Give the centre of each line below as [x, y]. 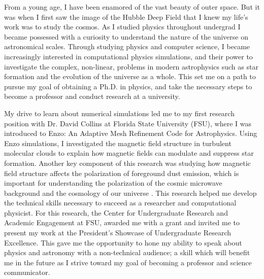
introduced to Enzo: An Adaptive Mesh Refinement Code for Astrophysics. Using [131, 133]
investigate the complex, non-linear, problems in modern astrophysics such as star [131, 66]
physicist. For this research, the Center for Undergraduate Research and [116, 212]
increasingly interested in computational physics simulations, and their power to [128, 56]
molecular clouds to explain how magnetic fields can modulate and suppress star [129, 153]
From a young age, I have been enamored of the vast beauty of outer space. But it [132, 7]
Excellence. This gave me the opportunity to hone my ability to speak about [123, 242]
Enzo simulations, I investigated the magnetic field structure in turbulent [118, 143]
